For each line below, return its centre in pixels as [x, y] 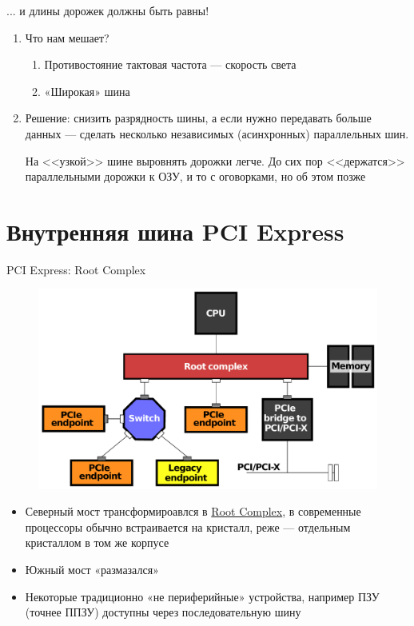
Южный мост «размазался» [92, 569]
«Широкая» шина [87, 91]
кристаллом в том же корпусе [97, 542]
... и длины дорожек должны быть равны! [108, 10]
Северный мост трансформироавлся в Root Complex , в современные [193, 511]
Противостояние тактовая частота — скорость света [170, 64]
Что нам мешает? [67, 37]
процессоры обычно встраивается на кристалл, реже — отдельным [188, 526]
